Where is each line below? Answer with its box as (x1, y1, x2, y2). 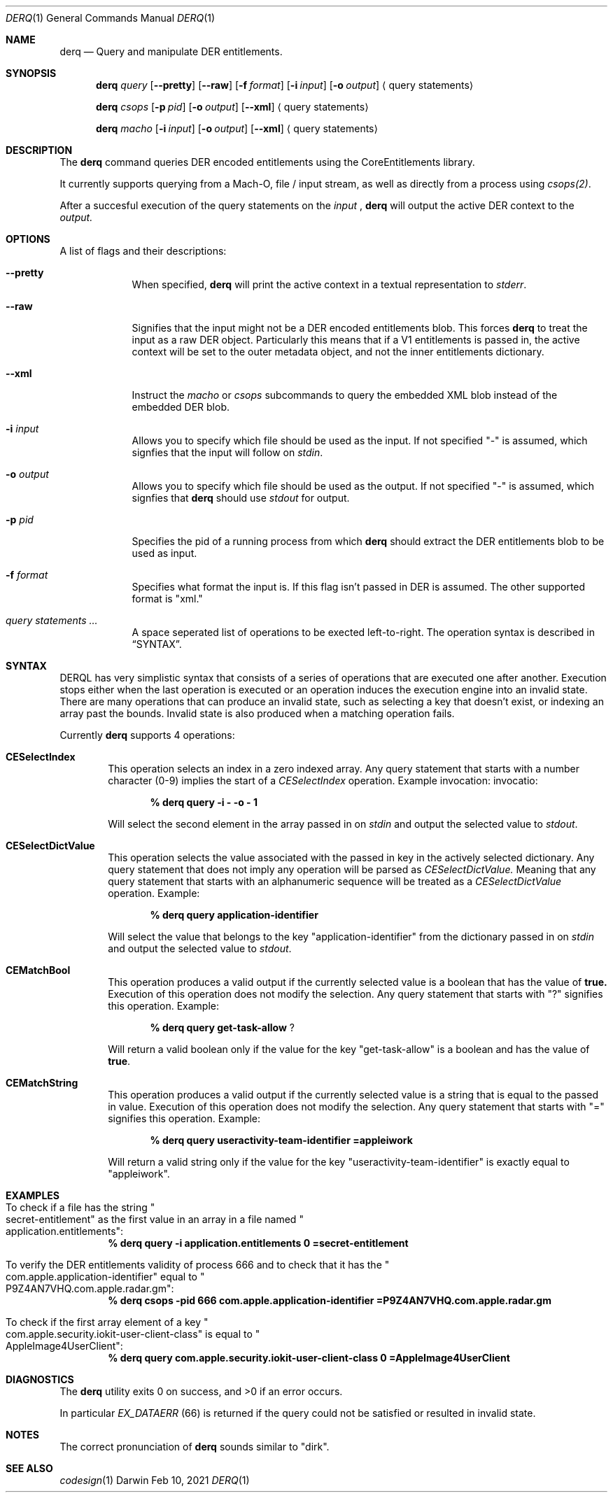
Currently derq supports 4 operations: (59, 729, 235, 741)
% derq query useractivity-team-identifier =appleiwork (150, 1134, 413, 1146)
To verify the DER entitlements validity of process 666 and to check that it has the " (6, 1259, 390, 1271)
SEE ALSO (6, 1462, 53, 1474)
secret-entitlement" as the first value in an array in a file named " (6, 1213, 304, 1225)
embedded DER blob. (132, 401, 230, 413)
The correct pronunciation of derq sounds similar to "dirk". (59, 1441, 330, 1453)
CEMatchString (6, 1077, 78, 1089)
